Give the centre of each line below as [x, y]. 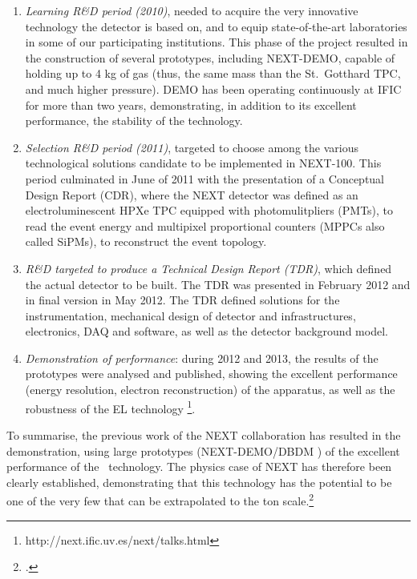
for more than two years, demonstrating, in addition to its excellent [191, 105]
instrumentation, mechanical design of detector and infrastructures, [190, 315]
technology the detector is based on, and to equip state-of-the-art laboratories [216, 26]
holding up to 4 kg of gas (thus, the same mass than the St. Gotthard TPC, [213, 73]
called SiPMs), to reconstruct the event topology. [146, 241]
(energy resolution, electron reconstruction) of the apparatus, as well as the [210, 390]
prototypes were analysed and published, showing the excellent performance [211, 374]
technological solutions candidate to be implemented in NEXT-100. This [203, 163]
